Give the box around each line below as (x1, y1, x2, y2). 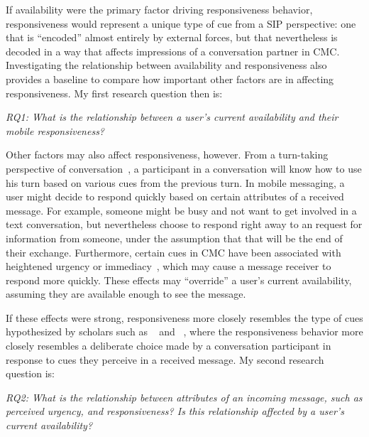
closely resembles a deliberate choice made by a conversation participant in (6, 338, 331, 353)
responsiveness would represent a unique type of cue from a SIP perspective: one (6, 16, 356, 31)
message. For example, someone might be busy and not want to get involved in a (6, 203, 357, 217)
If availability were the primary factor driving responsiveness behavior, (6, 2, 313, 16)
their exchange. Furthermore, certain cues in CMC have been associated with (6, 244, 341, 259)
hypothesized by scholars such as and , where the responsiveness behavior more (6, 324, 363, 339)
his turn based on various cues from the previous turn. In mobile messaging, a (6, 175, 345, 190)
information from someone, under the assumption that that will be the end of (6, 230, 343, 245)
